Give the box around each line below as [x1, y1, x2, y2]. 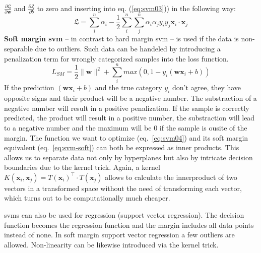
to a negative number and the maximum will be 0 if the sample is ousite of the [4, 122, 247, 133]
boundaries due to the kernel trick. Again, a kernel [4, 162, 160, 172]
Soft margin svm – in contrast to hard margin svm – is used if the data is [4, 33, 239, 44]
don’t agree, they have [172, 82, 241, 93]
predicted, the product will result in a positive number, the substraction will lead [4, 112, 255, 123]
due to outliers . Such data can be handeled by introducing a [35, 43, 221, 54]
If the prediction [4, 82, 54, 93]
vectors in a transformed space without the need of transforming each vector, [4, 182, 242, 193]
